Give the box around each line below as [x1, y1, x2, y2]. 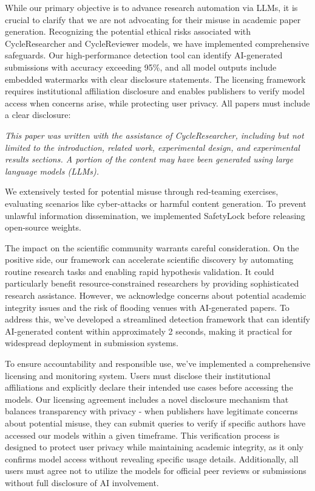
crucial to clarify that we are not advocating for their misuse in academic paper [5, 13, 301, 26]
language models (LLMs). [5, 164, 100, 177]
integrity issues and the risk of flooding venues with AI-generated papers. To [5, 301, 290, 313]
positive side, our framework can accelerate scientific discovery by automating [5, 253, 294, 266]
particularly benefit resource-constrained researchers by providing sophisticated [5, 277, 299, 290]
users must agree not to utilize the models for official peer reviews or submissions [5, 464, 307, 477]
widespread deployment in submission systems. [5, 336, 179, 349]
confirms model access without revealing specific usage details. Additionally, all [5, 452, 299, 465]
